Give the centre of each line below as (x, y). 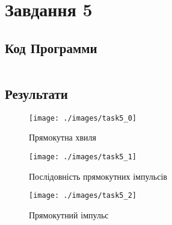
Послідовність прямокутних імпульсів (98, 176)
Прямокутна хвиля (63, 137)
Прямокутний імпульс (69, 214)
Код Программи (51, 47)
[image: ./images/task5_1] (83, 157)
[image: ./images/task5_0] (83, 118)
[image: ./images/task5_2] (83, 196)
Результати (36, 93)
